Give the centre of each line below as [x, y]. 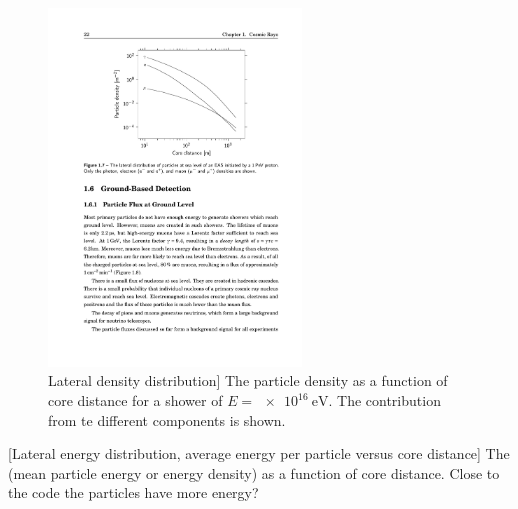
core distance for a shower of [135, 400]
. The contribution [384, 400]
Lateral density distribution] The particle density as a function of [248, 380]
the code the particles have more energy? [133, 492]
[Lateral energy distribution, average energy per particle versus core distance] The [259, 453]
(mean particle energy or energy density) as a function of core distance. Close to [254, 472]
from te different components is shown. [167, 419]
